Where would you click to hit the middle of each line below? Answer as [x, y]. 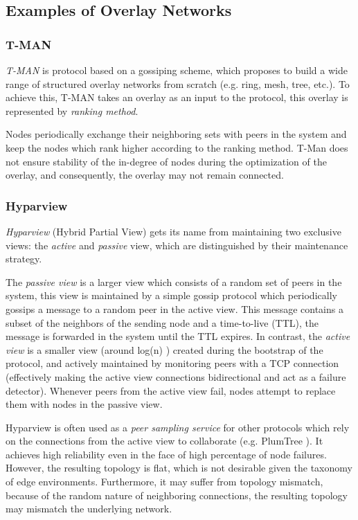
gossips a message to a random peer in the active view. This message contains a [174, 308]
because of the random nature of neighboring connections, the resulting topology [177, 495]
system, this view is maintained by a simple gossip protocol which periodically [171, 295]
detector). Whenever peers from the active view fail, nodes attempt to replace [171, 390]
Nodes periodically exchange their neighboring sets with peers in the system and [176, 134]
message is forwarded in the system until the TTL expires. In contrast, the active [178, 336]
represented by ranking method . [72, 110]
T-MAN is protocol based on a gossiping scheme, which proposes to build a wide [177, 70]
